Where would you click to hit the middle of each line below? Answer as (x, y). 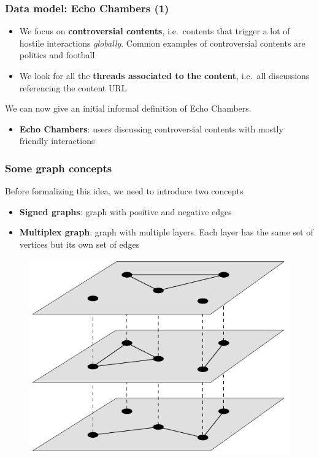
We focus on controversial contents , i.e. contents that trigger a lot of (155, 31)
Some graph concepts (59, 168)
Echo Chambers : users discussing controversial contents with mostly (151, 128)
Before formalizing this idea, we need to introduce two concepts (124, 191)
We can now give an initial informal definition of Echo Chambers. (128, 108)
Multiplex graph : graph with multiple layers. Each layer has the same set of (166, 232)
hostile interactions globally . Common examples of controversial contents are (162, 43)
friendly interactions (57, 141)
